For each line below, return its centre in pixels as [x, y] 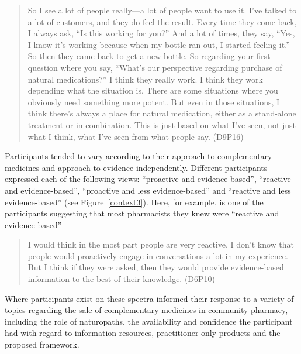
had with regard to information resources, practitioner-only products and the [143, 333]
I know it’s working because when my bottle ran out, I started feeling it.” [159, 44]
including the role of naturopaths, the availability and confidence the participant [149, 321]
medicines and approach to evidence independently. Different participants [136, 167]
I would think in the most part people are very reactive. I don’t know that [161, 244]
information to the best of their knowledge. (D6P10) [122, 279]
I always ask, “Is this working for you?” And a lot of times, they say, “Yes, [161, 33]
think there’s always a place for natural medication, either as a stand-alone [162, 113]
